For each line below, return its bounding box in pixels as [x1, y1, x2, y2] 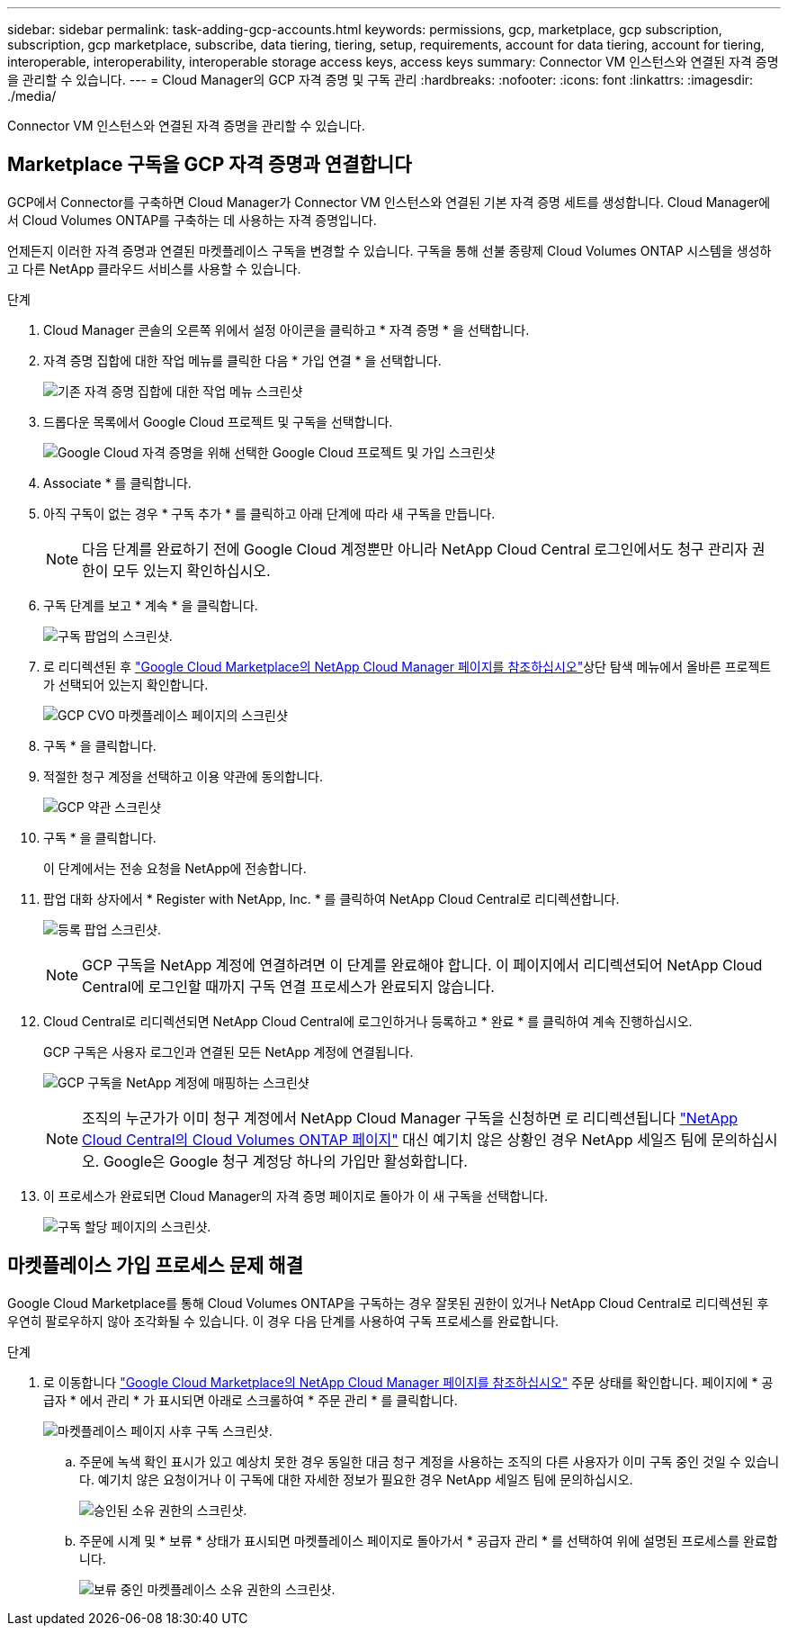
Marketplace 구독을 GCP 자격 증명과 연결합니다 [7, 153, 412, 176]
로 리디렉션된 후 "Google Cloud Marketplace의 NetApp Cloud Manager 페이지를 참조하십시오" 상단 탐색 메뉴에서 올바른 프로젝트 [43, 658, 772, 674]
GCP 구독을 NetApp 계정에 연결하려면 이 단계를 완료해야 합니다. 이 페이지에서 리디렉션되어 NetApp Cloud [82, 955, 763, 974]
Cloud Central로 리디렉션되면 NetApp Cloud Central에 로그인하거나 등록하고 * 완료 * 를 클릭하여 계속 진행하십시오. [43, 1013, 693, 1029]
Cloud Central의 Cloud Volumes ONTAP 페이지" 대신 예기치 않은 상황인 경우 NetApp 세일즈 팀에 [82, 1130, 708, 1149]
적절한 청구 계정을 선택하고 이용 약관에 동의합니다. [43, 768, 324, 784]
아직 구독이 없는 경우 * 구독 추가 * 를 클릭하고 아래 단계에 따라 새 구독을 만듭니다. [43, 505, 496, 521]
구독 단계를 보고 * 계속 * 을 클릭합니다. [43, 597, 258, 613]
